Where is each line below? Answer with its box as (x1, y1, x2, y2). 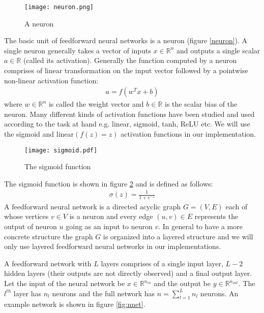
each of (225, 201, 248, 211)
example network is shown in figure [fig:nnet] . (4, 299, 145, 309)
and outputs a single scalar (176, 45, 260, 55)
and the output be (154, 278, 211, 288)
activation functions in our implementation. (121, 129, 256, 139)
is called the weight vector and (48, 99, 144, 109)
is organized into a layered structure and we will (103, 231, 253, 241)
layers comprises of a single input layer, (101, 258, 223, 268)
